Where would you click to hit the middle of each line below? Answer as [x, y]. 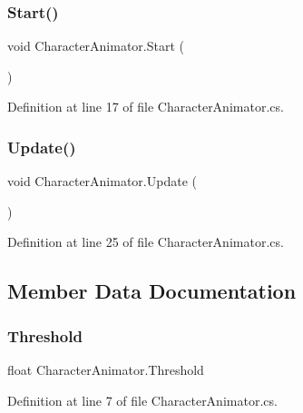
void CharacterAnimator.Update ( [102, 181]
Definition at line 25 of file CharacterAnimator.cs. [146, 242]
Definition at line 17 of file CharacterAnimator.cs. [146, 107]
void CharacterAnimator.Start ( [96, 46]
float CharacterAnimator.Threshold [106, 369]
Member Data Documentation [152, 291]
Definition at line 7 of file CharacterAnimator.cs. [142, 400]
